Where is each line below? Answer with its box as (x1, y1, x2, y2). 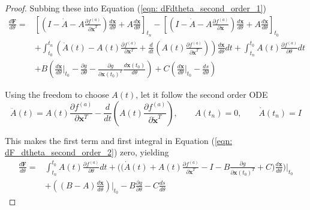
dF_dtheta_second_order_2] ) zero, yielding (5, 146, 169, 158)
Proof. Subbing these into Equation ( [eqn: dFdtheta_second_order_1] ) (5, 2, 266, 14)
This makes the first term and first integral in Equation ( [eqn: (5, 134, 233, 146)
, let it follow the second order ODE (136, 88, 268, 101)
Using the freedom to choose (5, 88, 109, 101)
